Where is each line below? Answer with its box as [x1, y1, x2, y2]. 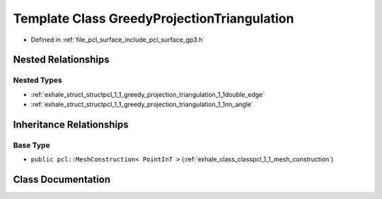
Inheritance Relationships [13, 118, 129, 130]
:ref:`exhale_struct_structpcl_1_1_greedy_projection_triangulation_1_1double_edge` [30, 90, 265, 98]
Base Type [13, 140, 50, 150]
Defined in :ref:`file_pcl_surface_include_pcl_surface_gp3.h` [30, 35, 205, 44]
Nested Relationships [13, 54, 110, 66]
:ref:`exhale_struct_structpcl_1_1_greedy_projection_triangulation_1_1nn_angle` [30, 100, 254, 109]
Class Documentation [13, 174, 111, 186]
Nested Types [13, 75, 63, 85]
